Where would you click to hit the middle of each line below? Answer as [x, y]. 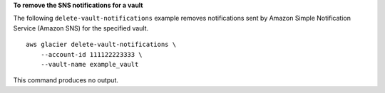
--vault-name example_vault [89, 64]
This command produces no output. [66, 80]
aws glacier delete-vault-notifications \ [101, 45]
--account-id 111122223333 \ [91, 54]
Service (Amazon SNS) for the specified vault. [81, 28]
